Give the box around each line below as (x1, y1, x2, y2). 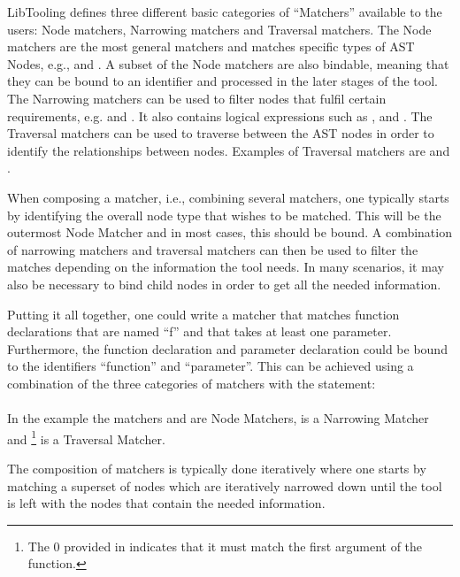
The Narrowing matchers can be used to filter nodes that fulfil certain (7, 88, 387, 107)
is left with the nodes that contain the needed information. (7, 494, 326, 512)
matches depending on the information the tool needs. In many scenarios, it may (7, 258, 444, 276)
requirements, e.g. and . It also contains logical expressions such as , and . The (7, 106, 433, 125)
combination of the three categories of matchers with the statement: (7, 373, 376, 392)
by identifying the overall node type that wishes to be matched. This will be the (7, 205, 441, 224)
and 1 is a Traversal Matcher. (7, 427, 165, 448)
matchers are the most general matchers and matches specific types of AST (7, 37, 415, 56)
